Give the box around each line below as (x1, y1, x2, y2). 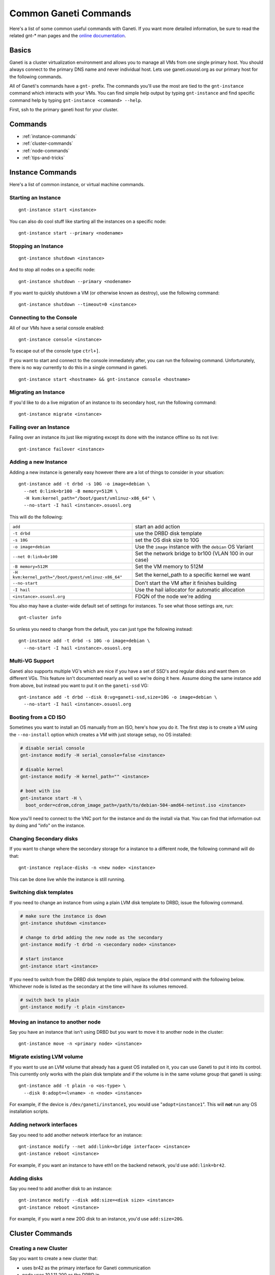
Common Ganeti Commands (9, 8, 132, 19)
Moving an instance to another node (9, 1018, 101, 1025)
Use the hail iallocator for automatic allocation (135, 586, 245, 594)
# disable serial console (20, 745, 85, 751)
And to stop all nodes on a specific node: (9, 267, 96, 273)
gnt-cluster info (18, 615, 62, 621)
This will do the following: (9, 514, 63, 520)
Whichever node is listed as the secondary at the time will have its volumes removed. (9, 983, 188, 989)
